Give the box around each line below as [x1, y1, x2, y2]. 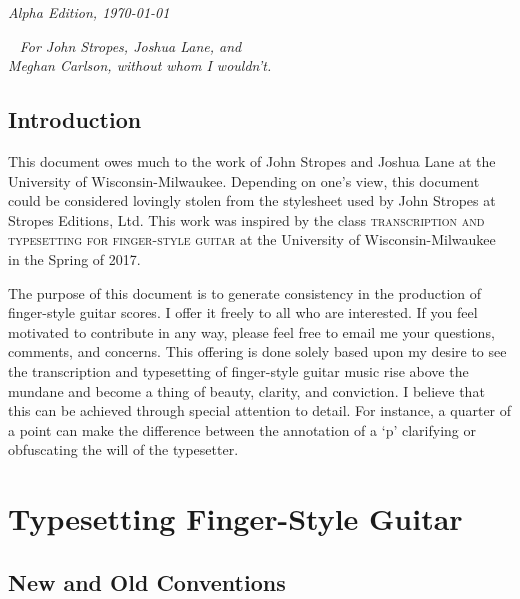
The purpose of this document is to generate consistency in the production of [8, 282, 482, 303]
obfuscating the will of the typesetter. [8, 439, 239, 460]
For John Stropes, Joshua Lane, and [19, 35, 242, 56]
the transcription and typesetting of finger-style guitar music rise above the [8, 360, 469, 381]
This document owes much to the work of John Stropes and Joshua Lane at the [8, 150, 496, 171]
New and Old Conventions [8, 566, 286, 597]
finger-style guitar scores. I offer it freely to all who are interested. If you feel [8, 302, 478, 323]
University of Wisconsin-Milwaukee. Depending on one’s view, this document [8, 170, 480, 191]
